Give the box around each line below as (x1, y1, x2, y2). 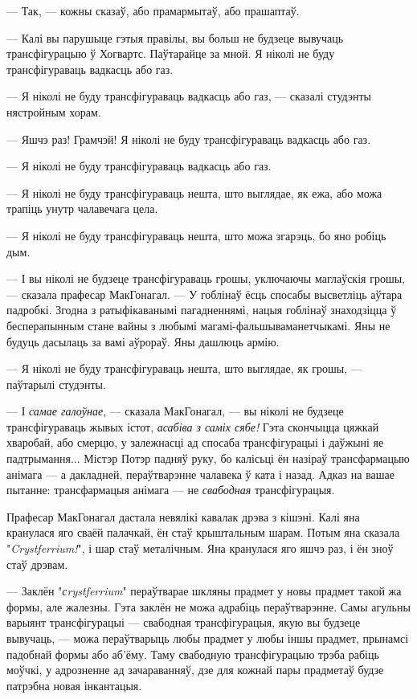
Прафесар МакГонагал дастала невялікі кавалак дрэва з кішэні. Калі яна (6, 508, 360, 525)
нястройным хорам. (6, 103, 101, 120)
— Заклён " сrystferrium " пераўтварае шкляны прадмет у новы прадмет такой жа (6, 582, 402, 599)
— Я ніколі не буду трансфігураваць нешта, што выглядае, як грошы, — (6, 360, 362, 377)
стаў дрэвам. (6, 555, 68, 572)
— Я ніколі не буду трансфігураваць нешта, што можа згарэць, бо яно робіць (6, 227, 386, 243)
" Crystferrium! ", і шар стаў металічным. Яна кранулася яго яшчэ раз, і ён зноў (6, 540, 394, 557)
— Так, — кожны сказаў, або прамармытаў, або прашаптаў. (6, 2, 300, 18)
